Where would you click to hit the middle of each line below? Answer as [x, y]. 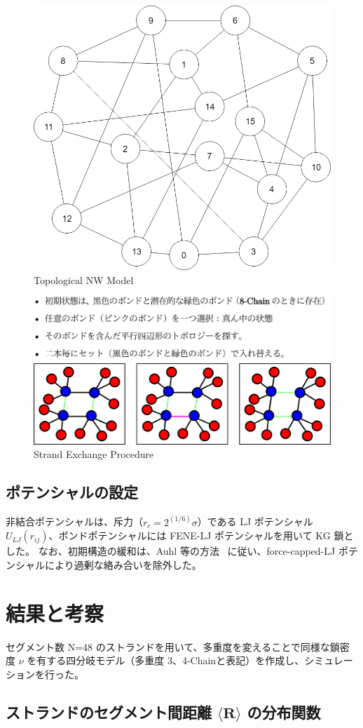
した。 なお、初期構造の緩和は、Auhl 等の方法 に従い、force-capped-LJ [171, 551]
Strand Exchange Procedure [94, 454]
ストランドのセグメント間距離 [109, 712]
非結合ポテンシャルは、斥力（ [74, 521]
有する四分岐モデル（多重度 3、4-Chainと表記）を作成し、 [171, 660]
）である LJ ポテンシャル [255, 521]
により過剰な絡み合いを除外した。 [123, 564]
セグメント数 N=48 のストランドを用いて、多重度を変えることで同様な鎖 [173, 646]
